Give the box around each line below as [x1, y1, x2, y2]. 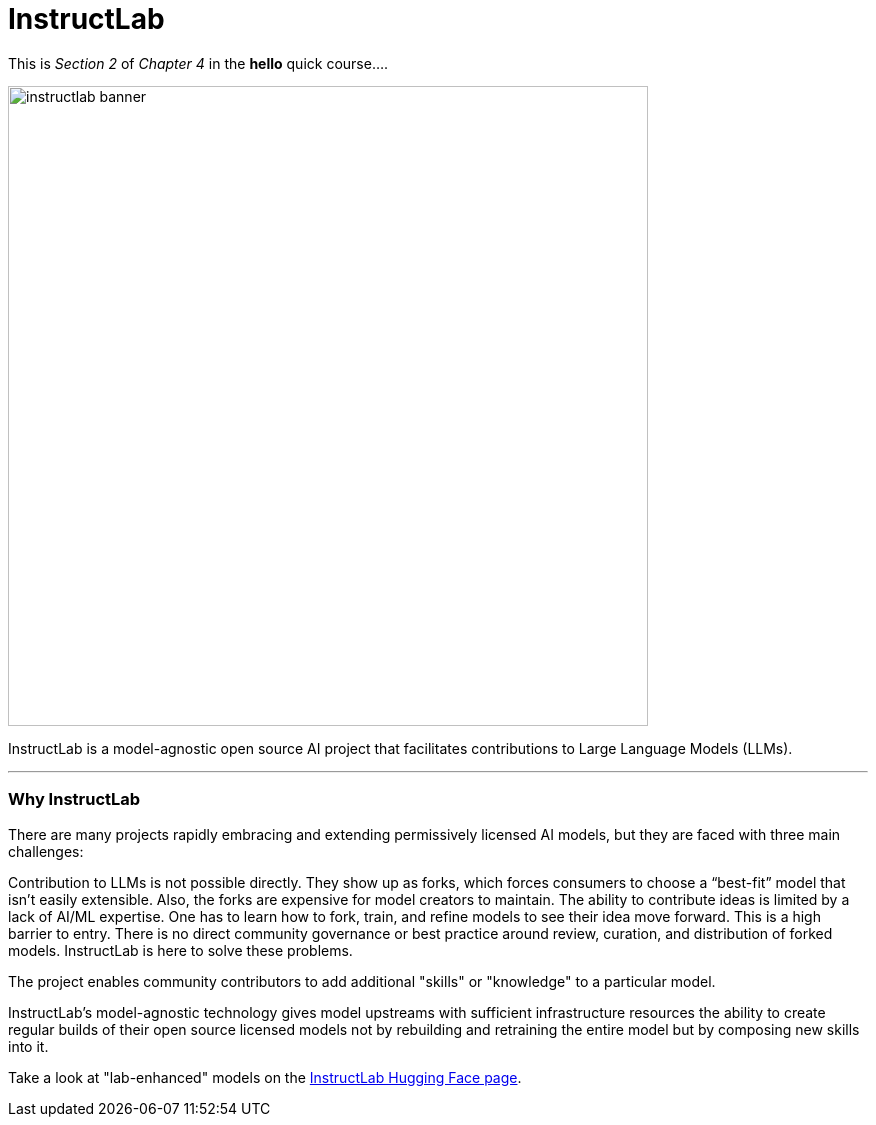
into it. [8, 1037, 49, 1055]
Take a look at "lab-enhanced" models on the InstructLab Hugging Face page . [8, 1068, 522, 1086]
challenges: [8, 842, 84, 860]
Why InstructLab [8, 789, 141, 810]
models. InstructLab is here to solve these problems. [8, 941, 353, 959]
